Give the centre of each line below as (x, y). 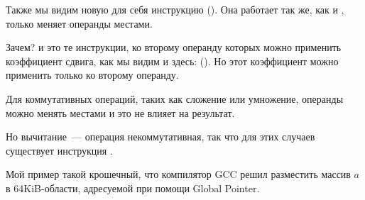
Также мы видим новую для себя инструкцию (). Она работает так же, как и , (175, 9)
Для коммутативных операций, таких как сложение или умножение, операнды (175, 98)
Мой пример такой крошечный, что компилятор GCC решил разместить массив (178, 174)
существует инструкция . (59, 150)
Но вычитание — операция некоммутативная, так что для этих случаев (160, 137)
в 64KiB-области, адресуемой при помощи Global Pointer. (133, 188)
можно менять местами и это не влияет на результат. (120, 112)
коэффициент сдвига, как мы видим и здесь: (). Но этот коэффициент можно (172, 61)
